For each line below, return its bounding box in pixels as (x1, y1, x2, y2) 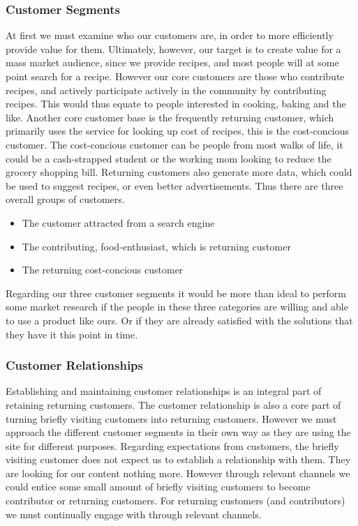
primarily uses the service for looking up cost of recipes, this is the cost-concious (6, 123, 350, 138)
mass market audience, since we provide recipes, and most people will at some (6, 55, 339, 70)
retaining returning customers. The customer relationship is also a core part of (6, 397, 341, 412)
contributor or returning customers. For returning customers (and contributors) (6, 493, 345, 508)
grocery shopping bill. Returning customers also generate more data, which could (6, 165, 352, 179)
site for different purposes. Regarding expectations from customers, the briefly (6, 438, 339, 453)
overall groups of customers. (6, 192, 125, 206)
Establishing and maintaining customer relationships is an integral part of (6, 384, 322, 398)
